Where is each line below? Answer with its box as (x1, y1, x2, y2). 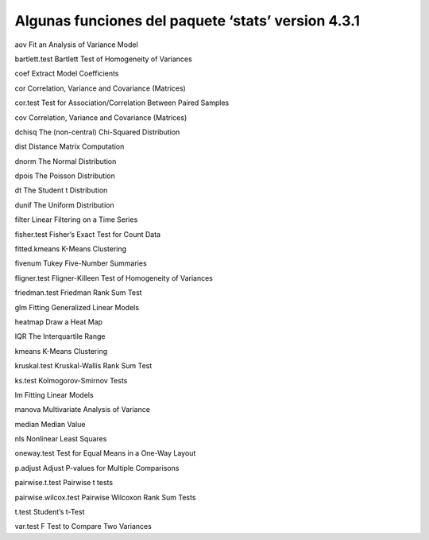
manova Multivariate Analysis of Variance (14, 405, 151, 414)
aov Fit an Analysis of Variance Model (14, 40, 138, 49)
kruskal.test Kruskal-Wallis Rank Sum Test (14, 361, 153, 371)
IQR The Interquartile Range (14, 332, 106, 341)
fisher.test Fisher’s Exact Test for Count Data (14, 229, 161, 239)
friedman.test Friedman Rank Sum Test (14, 288, 142, 297)
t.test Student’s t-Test (14, 507, 85, 517)
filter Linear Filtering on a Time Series (14, 215, 138, 224)
